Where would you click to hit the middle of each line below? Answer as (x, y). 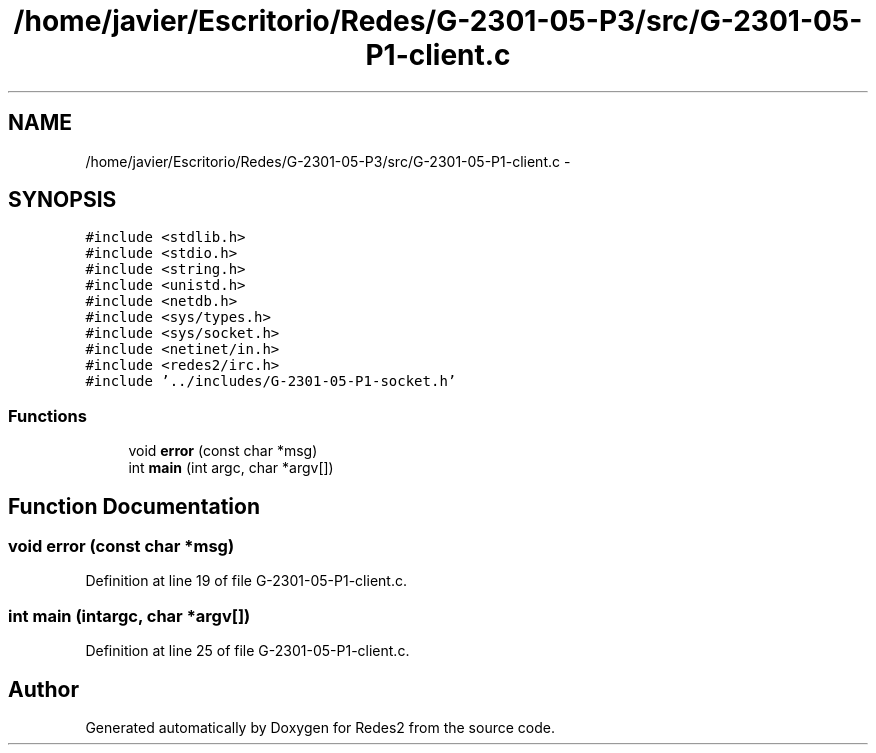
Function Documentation (134, 506)
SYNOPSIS (62, 200)
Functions (47, 415)
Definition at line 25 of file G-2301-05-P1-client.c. (247, 651)
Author (43, 689)
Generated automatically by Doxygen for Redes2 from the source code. (320, 727)
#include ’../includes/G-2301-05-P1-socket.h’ (271, 381)
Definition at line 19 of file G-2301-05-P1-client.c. (246, 581)
